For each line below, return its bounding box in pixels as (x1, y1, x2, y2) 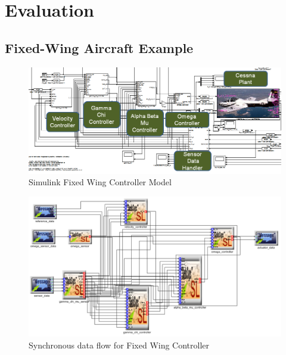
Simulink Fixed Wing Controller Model (29, 176, 172, 188)
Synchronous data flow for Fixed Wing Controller (29, 338, 210, 351)
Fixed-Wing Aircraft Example (5, 38, 194, 57)
